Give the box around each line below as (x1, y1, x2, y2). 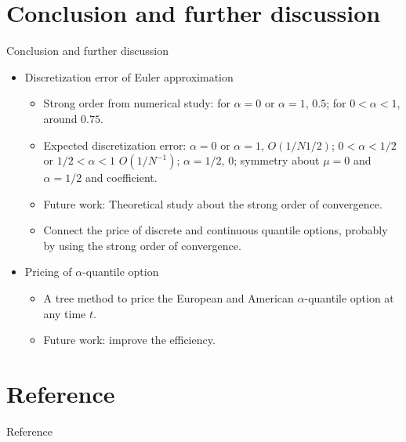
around (43, 110, 78, 126)
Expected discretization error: (43, 136, 187, 153)
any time (43, 305, 86, 321)
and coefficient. (85, 169, 158, 186)
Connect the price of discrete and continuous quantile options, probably (43, 222, 388, 238)
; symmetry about (234, 152, 320, 168)
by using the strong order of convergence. (43, 237, 241, 253)
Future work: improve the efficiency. (43, 331, 216, 348)
